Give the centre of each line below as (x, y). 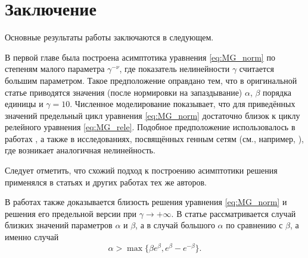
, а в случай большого (175, 225)
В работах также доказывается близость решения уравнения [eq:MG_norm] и (146, 202)
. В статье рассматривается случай (234, 213)
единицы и (24, 104)
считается (256, 69)
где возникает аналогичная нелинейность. (80, 150)
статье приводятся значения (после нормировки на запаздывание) (124, 92)
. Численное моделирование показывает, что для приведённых (183, 104)
